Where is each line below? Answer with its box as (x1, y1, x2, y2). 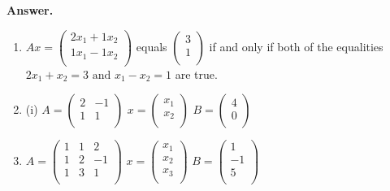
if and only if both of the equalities (209, 37, 383, 54)
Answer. (6, 2, 54, 18)
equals (136, 37, 167, 54)
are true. (175, 65, 218, 82)
